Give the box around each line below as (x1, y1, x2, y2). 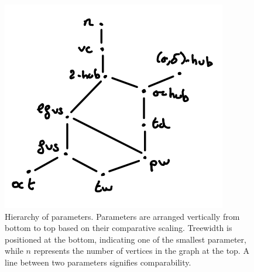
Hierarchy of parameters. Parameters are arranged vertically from (5, 210, 240, 222)
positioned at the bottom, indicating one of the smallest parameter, (5, 233, 246, 245)
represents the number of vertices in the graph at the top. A (33, 244, 249, 257)
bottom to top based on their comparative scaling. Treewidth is (5, 222, 232, 234)
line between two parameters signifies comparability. (5, 256, 191, 268)
